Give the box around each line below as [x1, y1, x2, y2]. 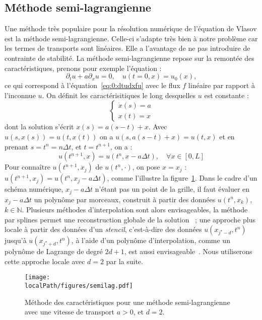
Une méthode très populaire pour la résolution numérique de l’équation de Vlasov [5, 23, 257, 34]
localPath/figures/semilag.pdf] [25, 282, 133, 290]
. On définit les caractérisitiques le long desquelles [42, 90, 196, 100]
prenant [5, 141, 29, 151]
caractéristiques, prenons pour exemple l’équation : [5, 62, 162, 73]
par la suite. [106, 256, 143, 266]
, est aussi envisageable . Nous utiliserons [124, 246, 252, 257]
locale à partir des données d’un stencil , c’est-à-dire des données [5, 224, 202, 234]
